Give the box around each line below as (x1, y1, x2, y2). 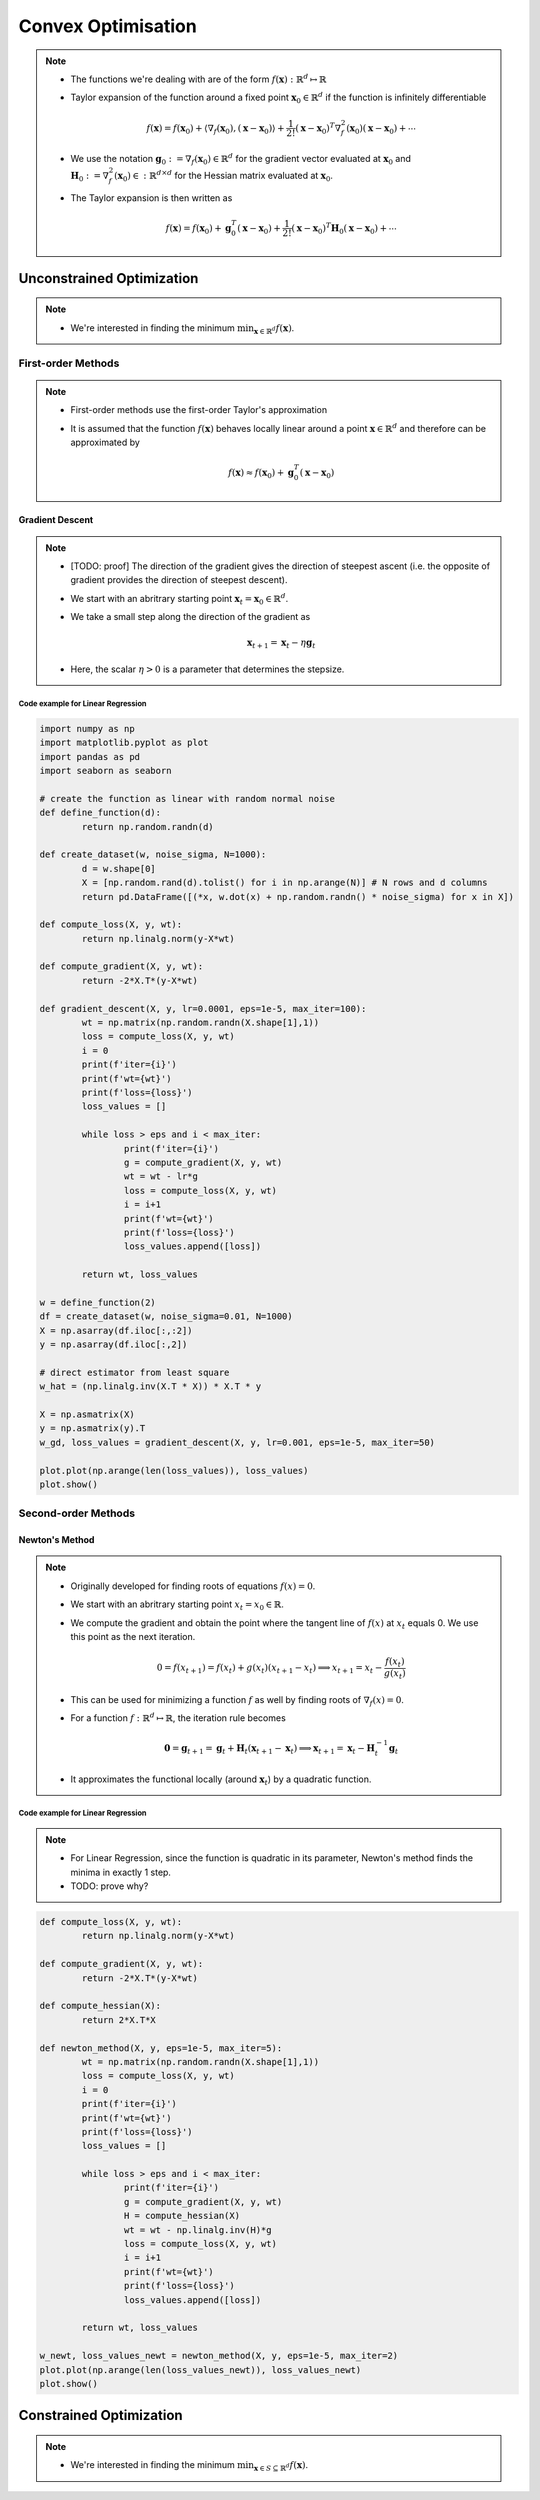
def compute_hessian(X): (39, 2000, 162, 2012)
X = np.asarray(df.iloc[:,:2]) (39, 1325, 194, 1336)
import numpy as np (39, 723, 135, 734)
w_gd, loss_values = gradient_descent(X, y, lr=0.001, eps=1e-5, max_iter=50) (39, 1436, 435, 1448)
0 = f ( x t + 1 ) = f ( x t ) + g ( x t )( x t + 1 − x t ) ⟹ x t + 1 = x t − (156, 1662, 383, 1676)
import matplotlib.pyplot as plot (39, 737, 209, 749)
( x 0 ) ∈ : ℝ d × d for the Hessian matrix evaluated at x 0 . (113, 168, 334, 184)
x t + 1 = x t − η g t (246, 637, 316, 651)
